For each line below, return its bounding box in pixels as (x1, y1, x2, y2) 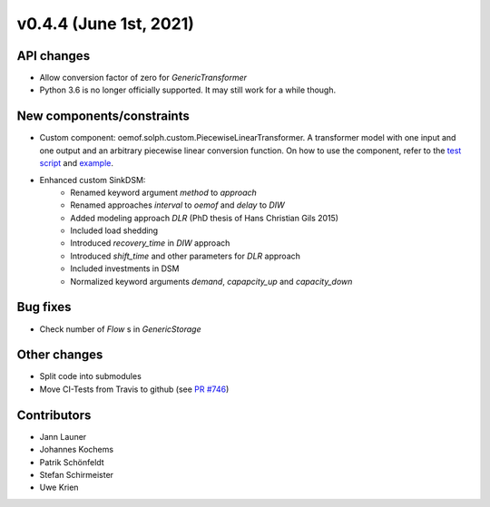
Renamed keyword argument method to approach (70, 187, 258, 198)
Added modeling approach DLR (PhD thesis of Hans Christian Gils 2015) (70, 212, 339, 223)
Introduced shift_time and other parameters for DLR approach (70, 250, 301, 261)
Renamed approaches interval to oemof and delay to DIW (70, 200, 285, 210)
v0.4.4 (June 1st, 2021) (16, 14, 195, 34)
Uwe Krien (39, 482, 79, 493)
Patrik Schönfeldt (39, 456, 104, 467)
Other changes (16, 347, 103, 363)
